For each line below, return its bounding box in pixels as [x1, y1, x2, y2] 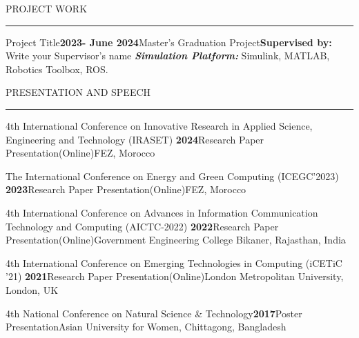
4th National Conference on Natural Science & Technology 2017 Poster [6, 306, 302, 320]
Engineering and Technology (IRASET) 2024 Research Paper [6, 132, 264, 146]
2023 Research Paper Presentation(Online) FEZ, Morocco [6, 182, 246, 197]
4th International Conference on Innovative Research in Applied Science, [6, 118, 313, 132]
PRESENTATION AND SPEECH [6, 85, 151, 99]
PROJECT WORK [6, 1, 88, 15]
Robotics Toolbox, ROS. [6, 61, 108, 76]
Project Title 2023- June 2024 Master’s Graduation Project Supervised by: [6, 34, 332, 49]
